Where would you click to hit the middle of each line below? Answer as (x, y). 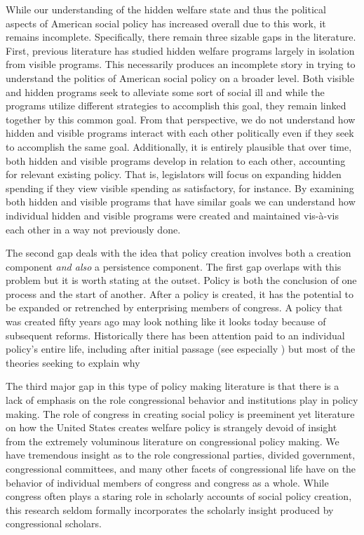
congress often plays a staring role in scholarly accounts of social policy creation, (179, 496)
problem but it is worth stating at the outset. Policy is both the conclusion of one (181, 280)
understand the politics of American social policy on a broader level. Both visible (180, 77)
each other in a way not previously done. (93, 229)
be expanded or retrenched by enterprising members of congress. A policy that (174, 307)
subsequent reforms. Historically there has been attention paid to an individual (175, 335)
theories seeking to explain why (73, 362)
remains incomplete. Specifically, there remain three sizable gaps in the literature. (181, 37)
